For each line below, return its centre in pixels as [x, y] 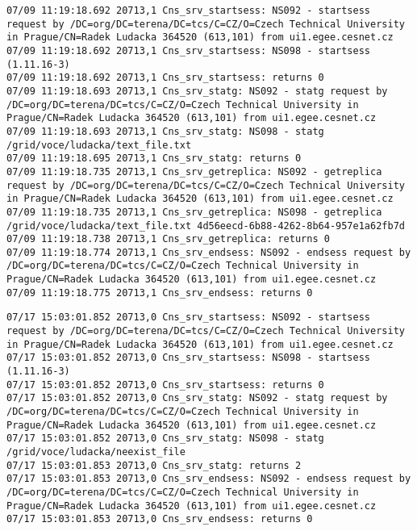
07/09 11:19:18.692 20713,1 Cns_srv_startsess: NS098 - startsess [189, 50]
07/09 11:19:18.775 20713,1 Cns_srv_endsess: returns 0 [160, 293]
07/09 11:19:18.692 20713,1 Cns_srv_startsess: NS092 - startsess [189, 10]
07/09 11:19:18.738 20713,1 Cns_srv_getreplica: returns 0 [168, 239]
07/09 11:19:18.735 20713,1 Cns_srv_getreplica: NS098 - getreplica [194, 212]
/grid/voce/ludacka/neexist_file [96, 452]
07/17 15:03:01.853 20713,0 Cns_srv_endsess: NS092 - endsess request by [209, 479]
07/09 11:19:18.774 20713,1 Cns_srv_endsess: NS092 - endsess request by [209, 252]
